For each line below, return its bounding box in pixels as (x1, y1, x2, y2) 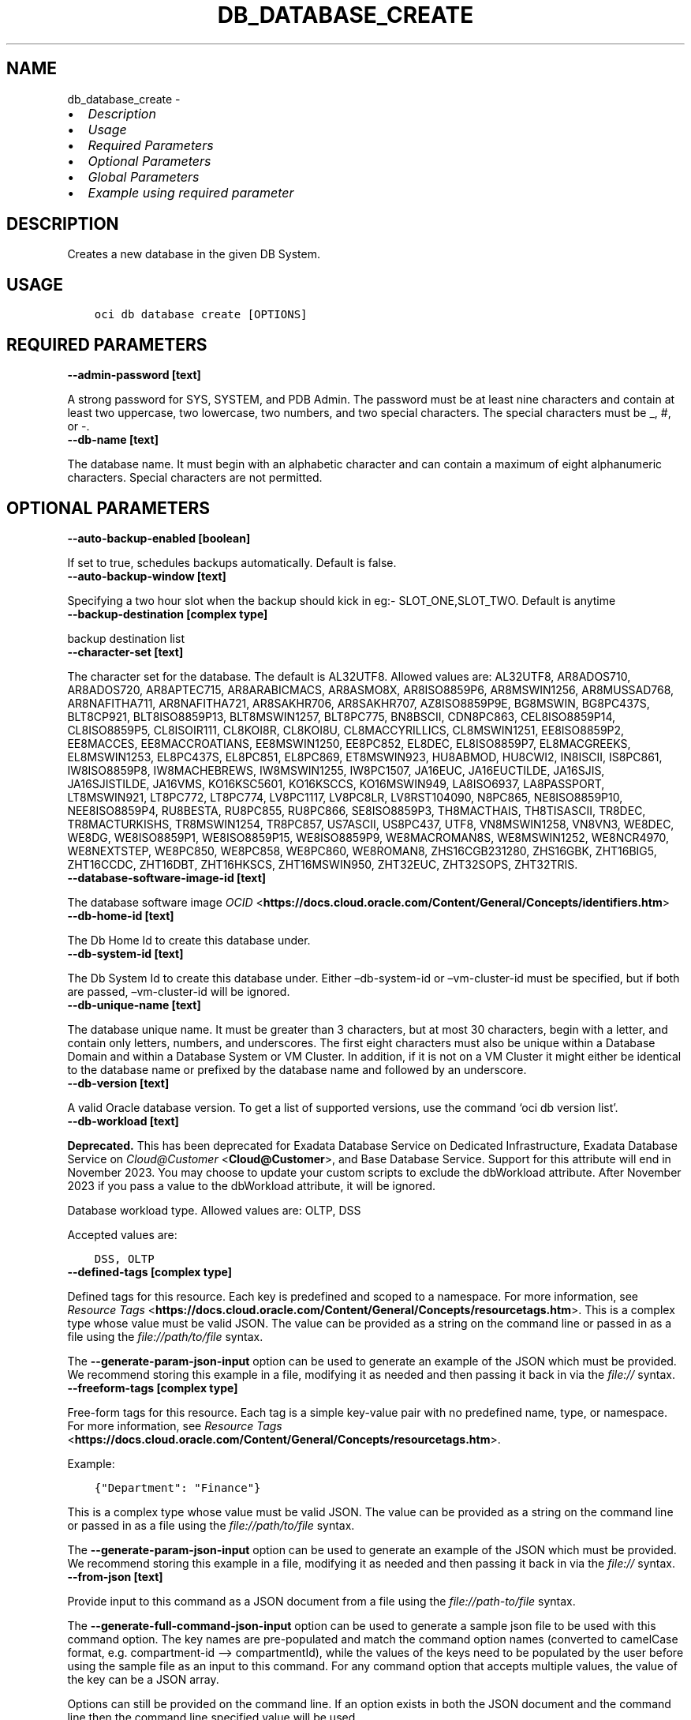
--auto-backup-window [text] (67, 569, 226, 583)
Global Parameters (88, 168, 200, 185)
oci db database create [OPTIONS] (94, 308, 308, 321)
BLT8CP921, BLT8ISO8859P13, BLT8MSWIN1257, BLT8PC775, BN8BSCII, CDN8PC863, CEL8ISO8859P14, (67, 709, 616, 723)
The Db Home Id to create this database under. (67, 933, 311, 947)
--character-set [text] (67, 644, 184, 659)
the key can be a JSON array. (67, 1672, 219, 1686)
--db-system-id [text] (67, 946, 184, 960)
